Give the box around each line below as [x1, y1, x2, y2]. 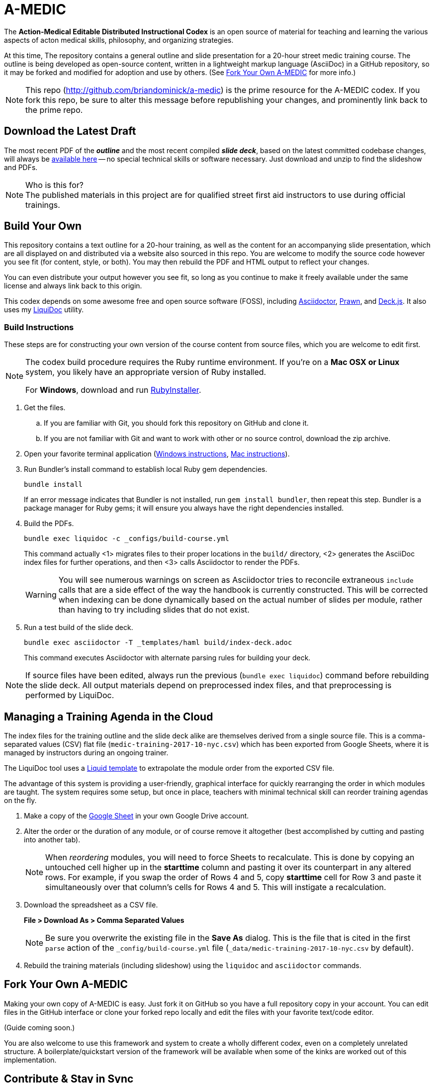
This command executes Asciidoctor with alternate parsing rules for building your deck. [24, 653, 311, 662]
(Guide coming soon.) [4, 1023, 75, 1032]
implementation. [4, 1055, 57, 1064]
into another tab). [24, 835, 81, 844]
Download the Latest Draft [4, 125, 136, 138]
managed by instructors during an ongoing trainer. [4, 748, 169, 757]
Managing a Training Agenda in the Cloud [4, 710, 213, 723]
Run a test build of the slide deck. [24, 623, 133, 632]
